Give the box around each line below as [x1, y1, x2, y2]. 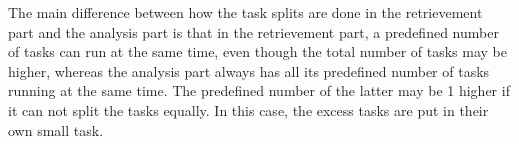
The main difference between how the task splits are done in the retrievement [8, 2, 483, 22]
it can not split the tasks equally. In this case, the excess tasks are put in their [8, 99, 489, 120]
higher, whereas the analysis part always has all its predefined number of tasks [8, 60, 490, 81]
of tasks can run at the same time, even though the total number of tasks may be [8, 41, 507, 62]
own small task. [8, 119, 104, 140]
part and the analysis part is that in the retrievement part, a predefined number [8, 21, 499, 42]
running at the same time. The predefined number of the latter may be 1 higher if [8, 80, 510, 101]
